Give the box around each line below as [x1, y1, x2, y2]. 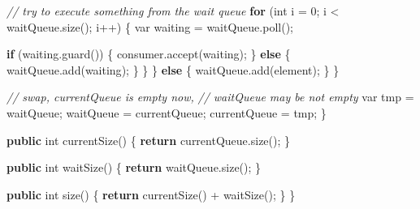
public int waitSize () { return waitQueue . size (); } [6, 159, 262, 176]
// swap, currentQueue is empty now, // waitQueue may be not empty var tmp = [6, 88, 414, 105]
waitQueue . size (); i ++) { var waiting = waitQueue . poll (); [6, 18, 293, 35]
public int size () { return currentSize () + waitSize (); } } [6, 186, 296, 203]
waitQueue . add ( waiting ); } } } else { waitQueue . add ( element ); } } [6, 61, 340, 78]
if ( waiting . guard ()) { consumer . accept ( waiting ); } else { [6, 45, 291, 62]
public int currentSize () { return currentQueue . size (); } [6, 131, 291, 148]
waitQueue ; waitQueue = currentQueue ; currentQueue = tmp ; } [6, 104, 327, 121]
